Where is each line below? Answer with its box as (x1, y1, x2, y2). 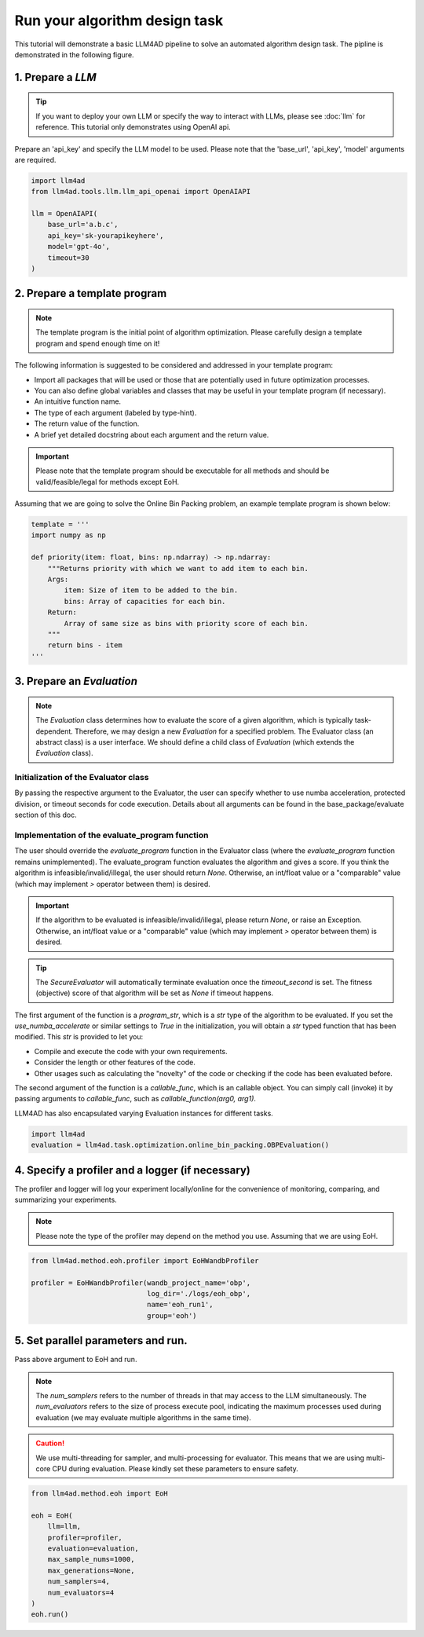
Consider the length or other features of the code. (34, 1057, 196, 1068)
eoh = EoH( (31, 1511, 73, 1520)
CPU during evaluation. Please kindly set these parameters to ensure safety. (52, 1464, 298, 1474)
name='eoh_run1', (146, 1300, 214, 1309)
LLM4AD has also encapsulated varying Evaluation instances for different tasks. (14, 1108, 274, 1118)
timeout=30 (47, 253, 90, 262)
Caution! (35, 1438, 65, 1448)
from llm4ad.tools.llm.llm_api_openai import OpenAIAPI (31, 187, 251, 196)
